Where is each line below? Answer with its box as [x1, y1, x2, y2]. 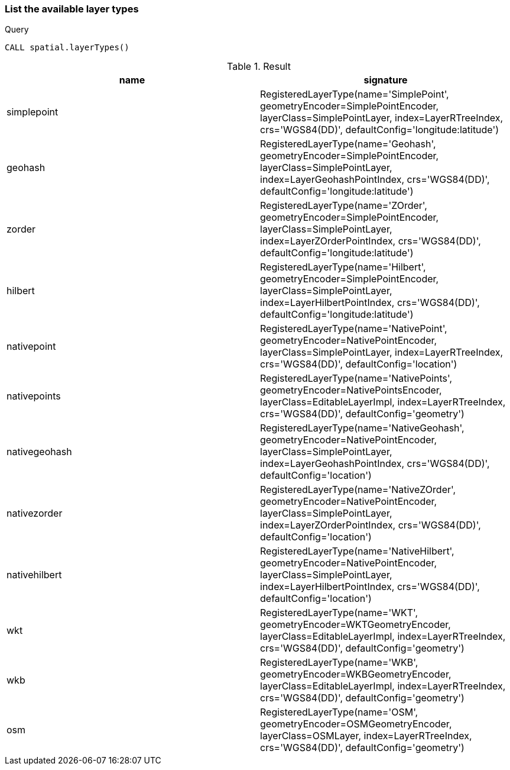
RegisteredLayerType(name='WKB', [260, 656, 418, 669]
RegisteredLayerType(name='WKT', [260, 607, 418, 619]
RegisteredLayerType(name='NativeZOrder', [260, 484, 456, 496]
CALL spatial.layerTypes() [5, 43, 129, 53]
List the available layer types [5, 3, 139, 15]
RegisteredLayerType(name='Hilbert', [260, 261, 426, 273]
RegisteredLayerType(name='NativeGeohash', [260, 422, 464, 434]
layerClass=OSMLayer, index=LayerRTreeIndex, [260, 730, 472, 742]
